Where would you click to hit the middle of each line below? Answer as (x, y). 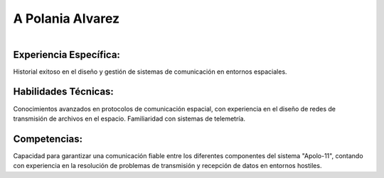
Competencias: (48, 139)
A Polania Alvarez (66, 18)
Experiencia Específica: (67, 54)
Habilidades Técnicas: (63, 92)
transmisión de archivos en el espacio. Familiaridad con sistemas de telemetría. (129, 118)
